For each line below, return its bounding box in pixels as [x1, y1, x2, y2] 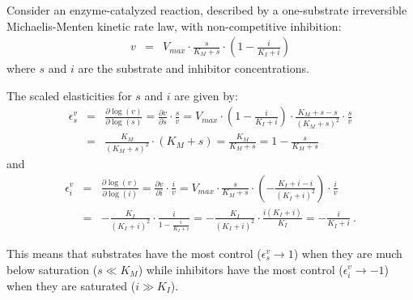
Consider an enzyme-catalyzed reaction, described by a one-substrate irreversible [6, 2, 407, 18]
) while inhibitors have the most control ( [138, 260, 343, 277]
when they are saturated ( [6, 277, 136, 294]
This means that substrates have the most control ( [6, 244, 262, 261]
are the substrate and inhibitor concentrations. [78, 60, 309, 77]
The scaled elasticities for [6, 87, 132, 104]
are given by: [174, 87, 238, 104]
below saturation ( [6, 260, 98, 277]
